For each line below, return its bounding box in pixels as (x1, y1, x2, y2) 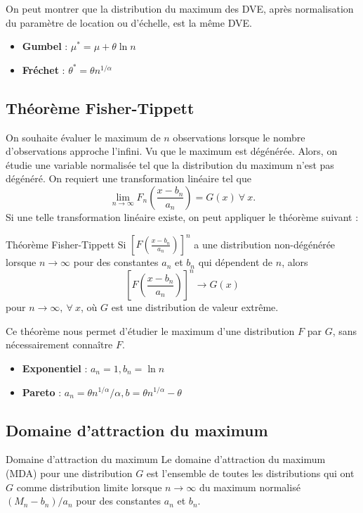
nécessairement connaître (6, 337, 113, 352)
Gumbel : (22, 39, 68, 53)
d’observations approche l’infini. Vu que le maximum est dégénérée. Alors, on (6, 144, 338, 158)
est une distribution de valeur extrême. (111, 300, 279, 315)
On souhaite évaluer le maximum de (6, 129, 161, 144)
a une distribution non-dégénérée (194, 236, 336, 251)
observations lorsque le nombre (173, 129, 305, 144)
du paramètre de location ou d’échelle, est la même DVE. (6, 15, 252, 30)
